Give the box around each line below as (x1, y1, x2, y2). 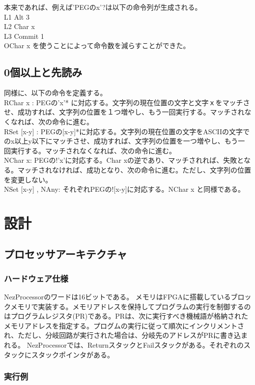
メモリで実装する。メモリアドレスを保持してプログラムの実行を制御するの (10, 301, 251, 311)
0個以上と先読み (4, 64, 83, 80)
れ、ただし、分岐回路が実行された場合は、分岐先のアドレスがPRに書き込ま (4, 330, 248, 340)
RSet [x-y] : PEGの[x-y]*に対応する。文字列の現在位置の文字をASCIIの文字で (4, 126, 250, 136)
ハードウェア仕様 (4, 272, 68, 284)
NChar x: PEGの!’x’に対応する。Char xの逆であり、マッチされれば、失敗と (4, 155, 244, 165)
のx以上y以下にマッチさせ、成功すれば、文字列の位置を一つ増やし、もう (4, 136, 238, 146)
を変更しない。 (4, 174, 52, 184)
